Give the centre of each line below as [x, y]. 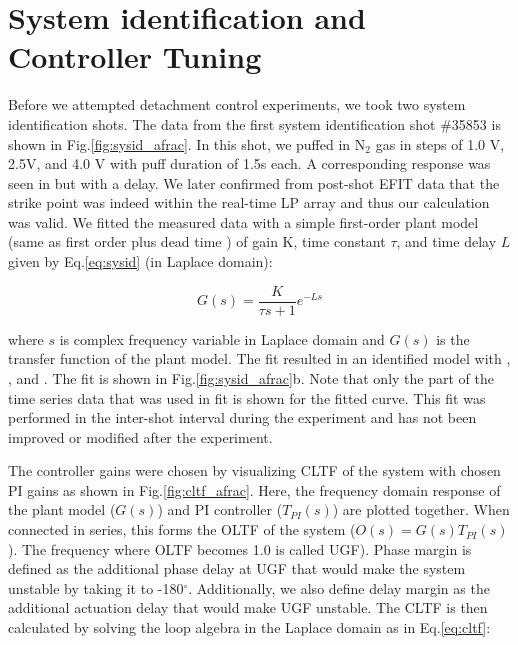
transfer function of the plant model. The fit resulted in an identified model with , [259, 358]
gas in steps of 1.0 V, [440, 143]
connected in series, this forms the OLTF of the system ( [182, 529]
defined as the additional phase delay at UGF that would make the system [237, 568]
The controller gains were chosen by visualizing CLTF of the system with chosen [254, 470]
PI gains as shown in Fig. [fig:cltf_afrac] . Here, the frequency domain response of [254, 489]
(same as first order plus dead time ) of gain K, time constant [197, 241]
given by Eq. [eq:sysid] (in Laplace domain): [140, 261]
